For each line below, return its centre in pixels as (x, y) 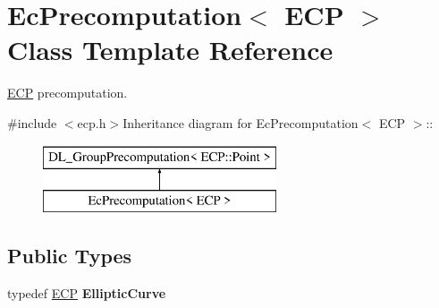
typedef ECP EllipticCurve (87, 292)
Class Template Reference (170, 50)
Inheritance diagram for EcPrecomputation (241, 122)
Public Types (70, 256)
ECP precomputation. (68, 93)
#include (32, 122)
